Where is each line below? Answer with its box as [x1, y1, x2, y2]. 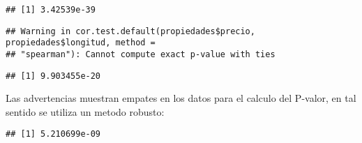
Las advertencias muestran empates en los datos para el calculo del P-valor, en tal [6, 91, 356, 105]
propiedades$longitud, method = [6, 38, 156, 48]
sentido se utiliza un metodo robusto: [6, 104, 165, 119]
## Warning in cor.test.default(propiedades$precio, [6, 26, 255, 36]
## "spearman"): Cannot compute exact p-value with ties [6, 49, 276, 59]
